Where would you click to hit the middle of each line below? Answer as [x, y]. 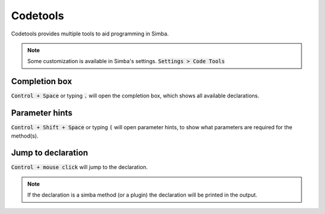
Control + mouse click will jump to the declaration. [79, 167]
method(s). [25, 136]
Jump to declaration [50, 153]
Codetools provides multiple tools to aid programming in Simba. [90, 34]
